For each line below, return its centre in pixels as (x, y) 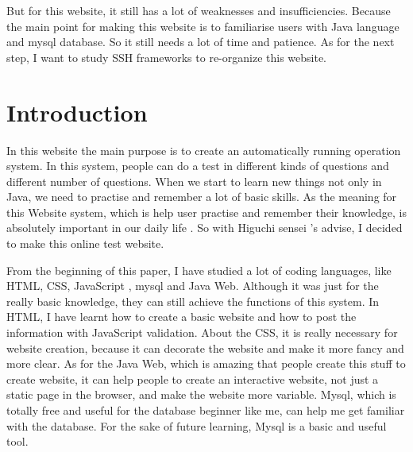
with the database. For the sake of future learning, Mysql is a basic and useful (197, 425)
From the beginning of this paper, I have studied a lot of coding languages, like (199, 270)
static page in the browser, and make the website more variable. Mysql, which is (201, 394)
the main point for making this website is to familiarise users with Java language (203, 26)
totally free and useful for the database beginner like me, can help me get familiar (206, 410)
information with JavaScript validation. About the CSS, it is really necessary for (202, 332)
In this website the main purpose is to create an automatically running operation (204, 150)
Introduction (77, 112)
